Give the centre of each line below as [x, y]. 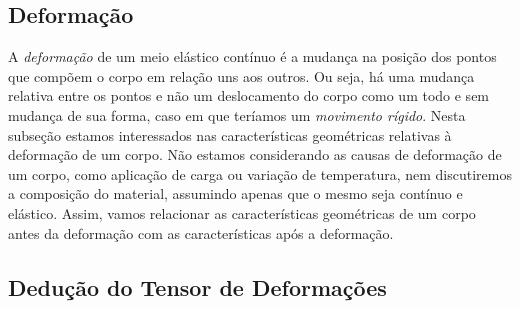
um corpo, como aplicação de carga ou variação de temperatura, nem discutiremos [260, 173]
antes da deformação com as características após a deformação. [201, 232]
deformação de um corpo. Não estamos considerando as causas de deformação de [255, 154]
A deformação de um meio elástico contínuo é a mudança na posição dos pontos [252, 56]
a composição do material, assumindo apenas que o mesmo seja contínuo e [235, 193]
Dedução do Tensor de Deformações [197, 286]
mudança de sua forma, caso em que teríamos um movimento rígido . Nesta [237, 114]
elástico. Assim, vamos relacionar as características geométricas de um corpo [242, 212]
